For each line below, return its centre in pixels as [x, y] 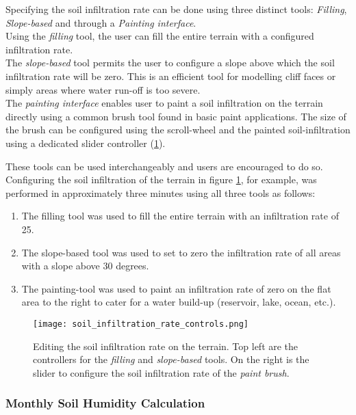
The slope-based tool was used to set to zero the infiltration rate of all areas [181, 252]
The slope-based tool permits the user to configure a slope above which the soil [170, 63]
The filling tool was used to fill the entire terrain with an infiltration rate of [180, 216]
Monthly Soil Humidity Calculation [105, 403]
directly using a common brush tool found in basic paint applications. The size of [176, 116]
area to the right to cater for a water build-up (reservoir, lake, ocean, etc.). [179, 302]
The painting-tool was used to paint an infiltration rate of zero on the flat [176, 288]
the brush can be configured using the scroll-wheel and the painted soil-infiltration [178, 130]
